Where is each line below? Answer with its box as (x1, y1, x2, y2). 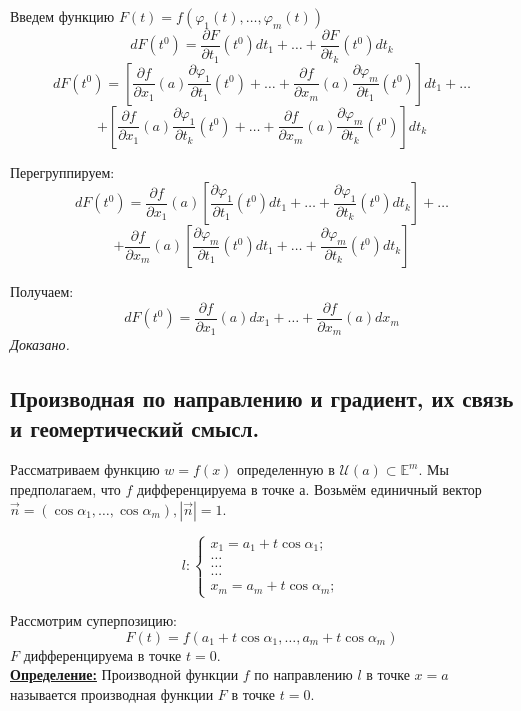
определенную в (237, 459, 335, 480)
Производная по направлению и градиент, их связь (10, 383, 514, 414)
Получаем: (10, 281, 74, 302)
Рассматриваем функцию (10, 459, 160, 480)
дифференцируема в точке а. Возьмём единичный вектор (136, 479, 482, 499)
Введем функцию (10, 6, 115, 26)
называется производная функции (10, 683, 214, 704)
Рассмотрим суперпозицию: (10, 610, 177, 631)
